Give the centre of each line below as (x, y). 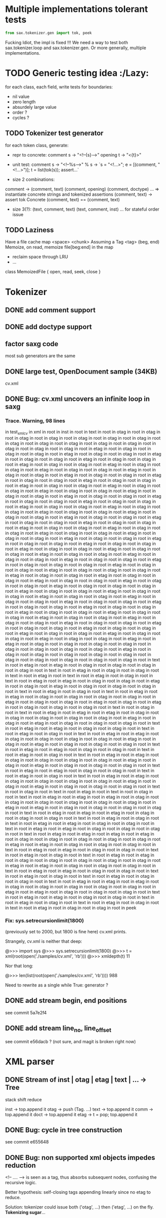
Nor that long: (19, 966)
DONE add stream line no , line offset (58, 1029)
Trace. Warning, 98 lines (35, 421)
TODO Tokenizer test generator (54, 133)
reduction (21, 1165)
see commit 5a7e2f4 (26, 1012)
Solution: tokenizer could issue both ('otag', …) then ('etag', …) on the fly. (80, 1207)
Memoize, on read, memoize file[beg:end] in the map (59, 247)
